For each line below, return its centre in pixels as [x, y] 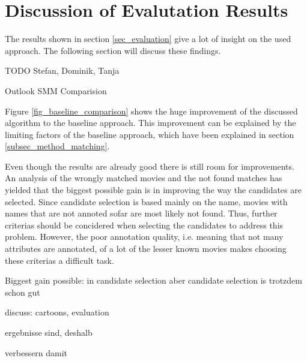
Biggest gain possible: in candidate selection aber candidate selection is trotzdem [153, 280]
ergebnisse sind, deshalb [49, 332]
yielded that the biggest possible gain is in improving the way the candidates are [153, 190]
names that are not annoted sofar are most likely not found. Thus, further [141, 213]
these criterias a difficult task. [59, 260]
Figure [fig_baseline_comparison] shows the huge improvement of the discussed [151, 111]
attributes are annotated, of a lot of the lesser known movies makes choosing [146, 249]
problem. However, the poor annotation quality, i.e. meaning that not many [144, 237]
